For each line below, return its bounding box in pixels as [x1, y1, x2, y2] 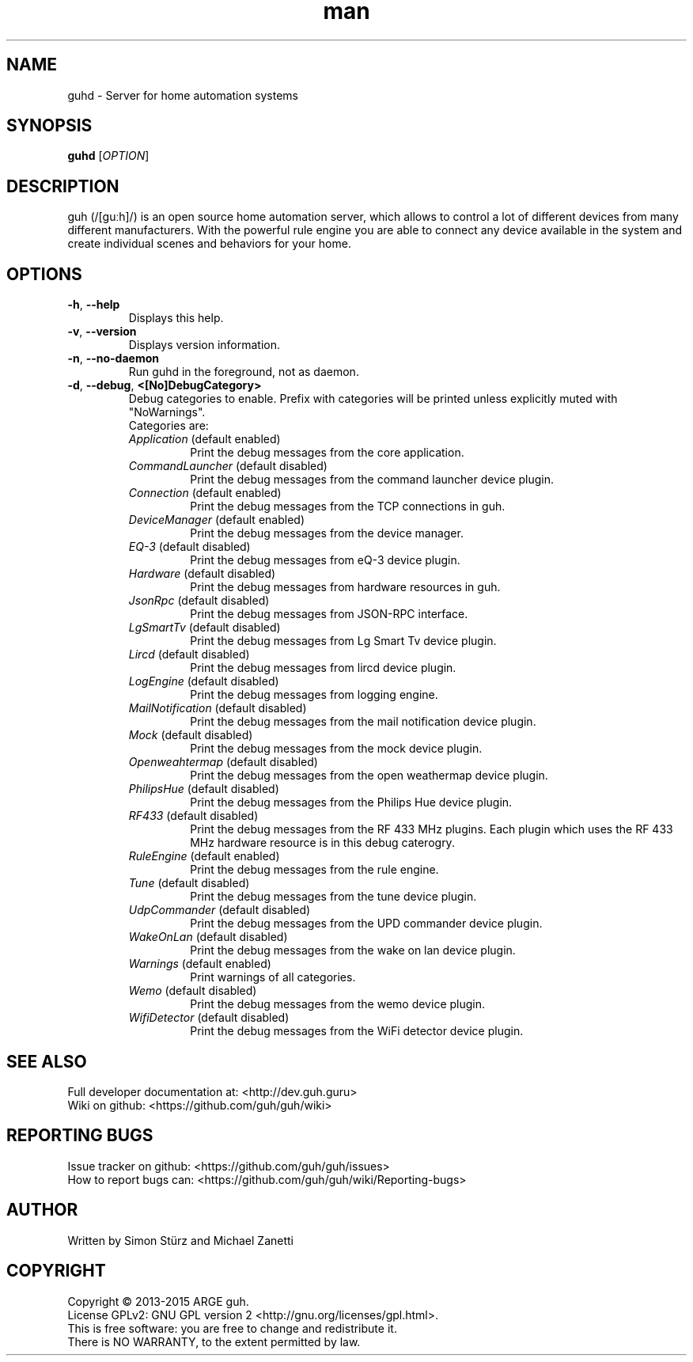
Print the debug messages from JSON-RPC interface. [190, 607, 468, 621]
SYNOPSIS [6, 116, 93, 136]
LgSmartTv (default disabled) [128, 620, 281, 635]
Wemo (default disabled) [128, 984, 257, 998]
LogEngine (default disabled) [128, 674, 279, 689]
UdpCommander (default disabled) [128, 903, 311, 917]
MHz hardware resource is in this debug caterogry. [190, 836, 455, 850]
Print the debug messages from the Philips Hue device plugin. [190, 795, 513, 810]
